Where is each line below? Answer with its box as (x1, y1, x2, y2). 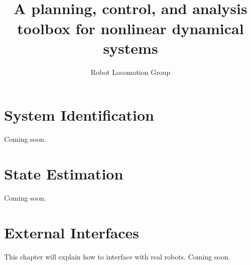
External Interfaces (4, 222, 139, 242)
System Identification (4, 105, 155, 125)
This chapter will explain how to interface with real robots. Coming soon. (4, 251, 230, 261)
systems (103, 37, 158, 58)
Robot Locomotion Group (90, 66, 171, 77)
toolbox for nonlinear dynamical (17, 18, 244, 38)
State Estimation (4, 163, 123, 184)
